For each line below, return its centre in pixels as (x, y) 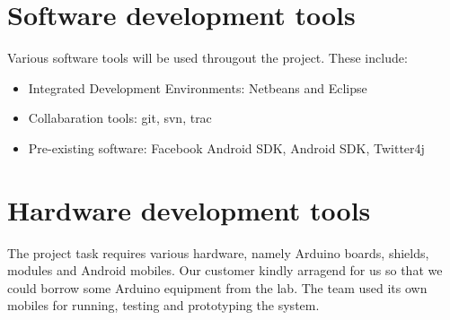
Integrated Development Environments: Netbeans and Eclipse (198, 87)
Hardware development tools (189, 209)
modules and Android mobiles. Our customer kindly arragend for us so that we (225, 270)
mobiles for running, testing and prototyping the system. (163, 305)
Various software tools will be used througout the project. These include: (207, 58)
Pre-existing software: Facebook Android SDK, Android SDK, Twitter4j (226, 147)
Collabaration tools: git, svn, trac (120, 118)
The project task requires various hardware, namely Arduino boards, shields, (218, 252)
